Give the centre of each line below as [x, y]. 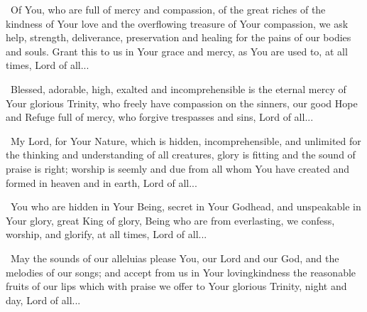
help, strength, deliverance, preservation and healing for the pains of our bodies [179, 37]
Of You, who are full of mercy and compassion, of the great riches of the [168, 9]
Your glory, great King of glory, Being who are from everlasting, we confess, [170, 220]
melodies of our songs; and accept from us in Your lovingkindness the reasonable [181, 272]
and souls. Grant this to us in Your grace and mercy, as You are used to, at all [177, 51]
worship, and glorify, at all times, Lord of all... [106, 234]
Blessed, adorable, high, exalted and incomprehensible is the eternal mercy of [178, 88]
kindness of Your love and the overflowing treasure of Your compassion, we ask [177, 23]
